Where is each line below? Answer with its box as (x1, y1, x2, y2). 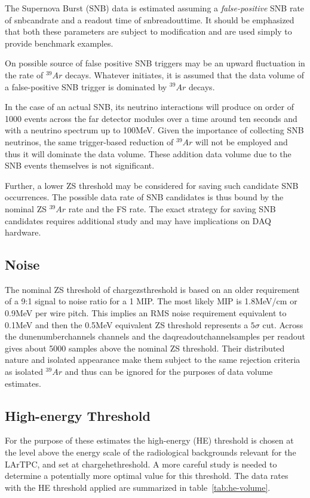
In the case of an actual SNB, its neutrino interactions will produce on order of (5, 100, 294, 113)
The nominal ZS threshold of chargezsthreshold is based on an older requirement (5, 283, 300, 295)
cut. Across (262, 318, 303, 331)
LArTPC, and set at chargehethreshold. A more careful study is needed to (5, 457, 277, 470)
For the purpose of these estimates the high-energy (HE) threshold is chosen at (5, 434, 294, 447)
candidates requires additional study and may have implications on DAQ (5, 214, 271, 227)
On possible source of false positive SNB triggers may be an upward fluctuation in (5, 57, 305, 69)
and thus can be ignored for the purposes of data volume (65, 365, 273, 378)
